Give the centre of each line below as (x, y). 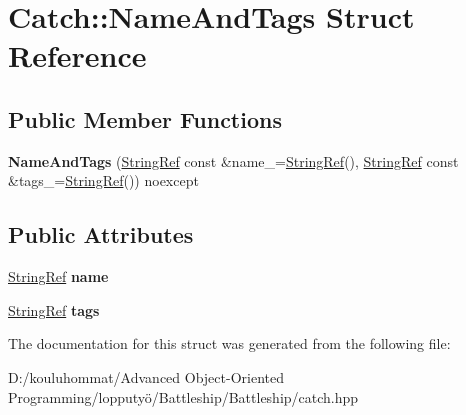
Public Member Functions (145, 118)
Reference (77, 55)
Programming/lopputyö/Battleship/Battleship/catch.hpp (183, 396)
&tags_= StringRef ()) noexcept (103, 180)
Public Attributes (101, 234)
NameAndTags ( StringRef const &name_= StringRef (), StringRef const (233, 160)
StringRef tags (54, 309)
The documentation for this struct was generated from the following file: (229, 343)
